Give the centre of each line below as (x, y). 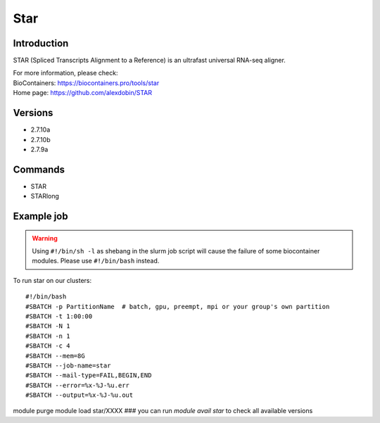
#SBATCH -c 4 (48, 346)
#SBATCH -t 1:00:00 (59, 316)
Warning (45, 238)
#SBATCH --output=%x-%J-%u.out (80, 395)
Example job (40, 216)
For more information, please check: (65, 73)
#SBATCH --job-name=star (68, 365)
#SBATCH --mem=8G (55, 356)
